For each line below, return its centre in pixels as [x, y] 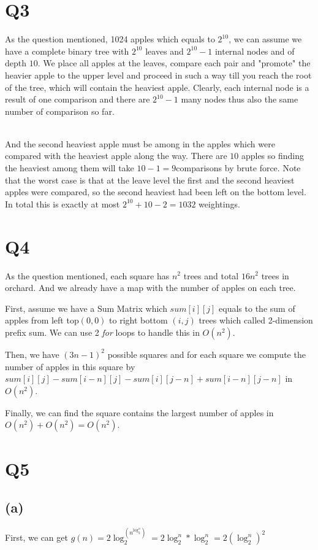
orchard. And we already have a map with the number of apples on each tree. [150, 288]
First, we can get [36, 537]
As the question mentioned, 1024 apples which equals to [110, 39]
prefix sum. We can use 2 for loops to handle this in [102, 332]
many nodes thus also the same [240, 99]
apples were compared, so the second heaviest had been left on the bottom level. [156, 192]
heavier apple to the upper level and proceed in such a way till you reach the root [158, 75]
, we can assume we [265, 39]
